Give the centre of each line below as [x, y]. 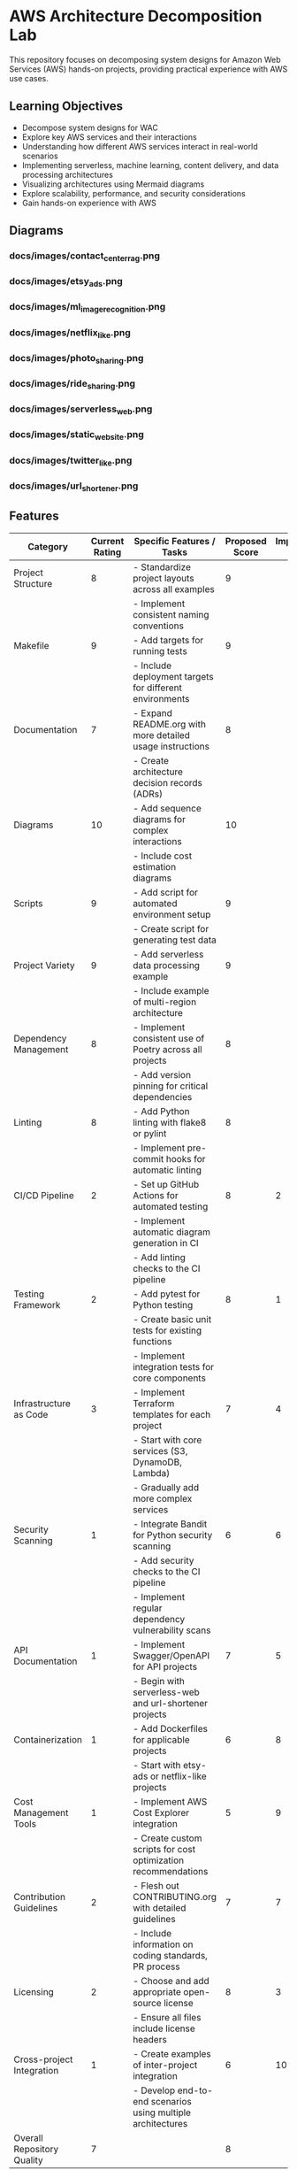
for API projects [164, 1666]
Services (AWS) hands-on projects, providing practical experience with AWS [148, 69]
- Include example [171, 990]
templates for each [171, 1414]
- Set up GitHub [166, 1184]
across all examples [173, 589]
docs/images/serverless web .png [81, 410]
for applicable [161, 1739]
